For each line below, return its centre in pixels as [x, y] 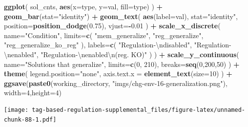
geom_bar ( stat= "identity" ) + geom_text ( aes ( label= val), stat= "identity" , [121, 16]
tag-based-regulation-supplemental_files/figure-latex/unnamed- [138, 110]
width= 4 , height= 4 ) [33, 93]
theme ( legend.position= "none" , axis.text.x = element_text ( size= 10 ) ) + [118, 74]
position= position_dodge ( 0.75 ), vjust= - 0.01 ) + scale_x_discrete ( [112, 26]
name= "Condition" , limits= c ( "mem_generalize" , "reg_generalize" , [104, 35]
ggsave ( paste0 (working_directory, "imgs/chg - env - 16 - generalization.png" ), [116, 83]
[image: [16, 110]
